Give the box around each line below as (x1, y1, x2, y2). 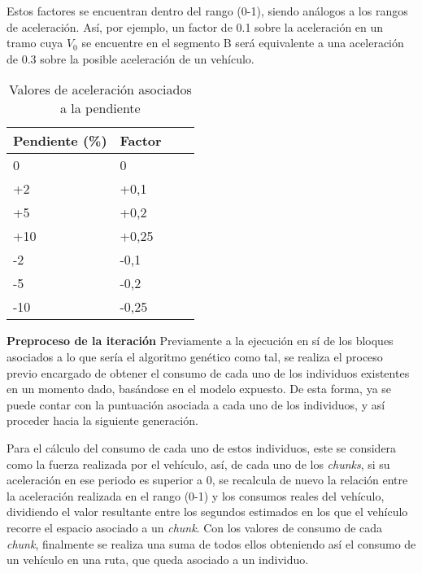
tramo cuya (7, 34, 63, 51)
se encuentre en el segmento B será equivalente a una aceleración (81, 34, 404, 51)
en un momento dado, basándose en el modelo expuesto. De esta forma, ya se (7, 380, 392, 397)
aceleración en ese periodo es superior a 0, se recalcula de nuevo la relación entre (7, 471, 408, 488)
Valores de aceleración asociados (8, 80, 192, 99)
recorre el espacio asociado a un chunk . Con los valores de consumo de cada (7, 518, 383, 536)
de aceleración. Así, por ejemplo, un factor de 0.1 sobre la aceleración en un (7, 18, 384, 35)
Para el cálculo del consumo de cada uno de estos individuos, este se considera (7, 439, 397, 456)
